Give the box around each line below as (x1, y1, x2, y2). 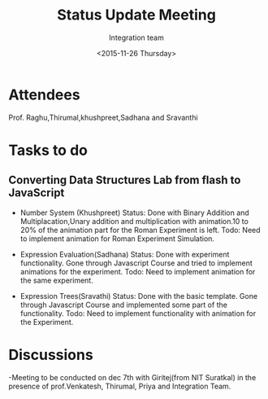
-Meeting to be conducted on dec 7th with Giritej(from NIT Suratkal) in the (8, 372, 257, 382)
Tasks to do (8, 141, 88, 160)
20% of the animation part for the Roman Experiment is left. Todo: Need (19, 225, 262, 235)
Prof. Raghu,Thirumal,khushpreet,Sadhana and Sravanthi (8, 112, 198, 122)
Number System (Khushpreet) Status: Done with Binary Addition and (19, 208, 249, 217)
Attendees (8, 85, 80, 103)
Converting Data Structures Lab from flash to (8, 173, 241, 187)
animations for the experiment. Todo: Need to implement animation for (19, 266, 256, 276)
